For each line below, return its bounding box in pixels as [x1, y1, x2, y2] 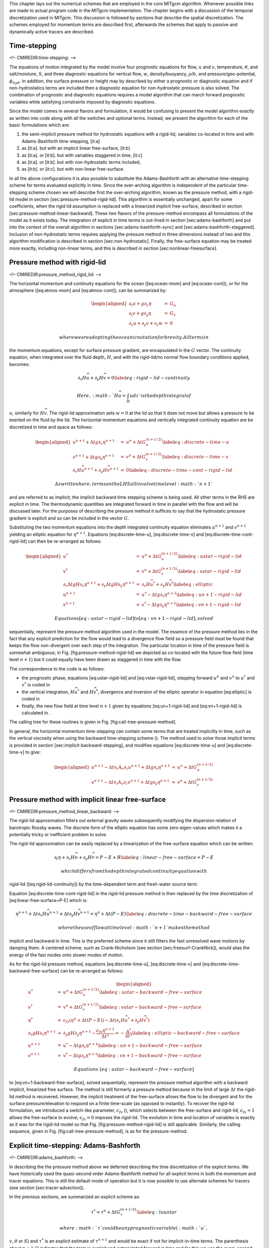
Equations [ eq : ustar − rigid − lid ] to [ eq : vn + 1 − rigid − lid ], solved [54, 616, 214, 622]
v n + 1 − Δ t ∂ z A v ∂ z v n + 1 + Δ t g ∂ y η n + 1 [91, 778, 169, 786]
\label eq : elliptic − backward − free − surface [132, 1030, 240, 1036]
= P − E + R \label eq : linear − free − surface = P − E [95, 854, 214, 860]
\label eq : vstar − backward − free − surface [99, 1004, 202, 1010]
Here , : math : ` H [77, 393, 119, 399]
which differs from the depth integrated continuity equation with [60, 868, 207, 874]
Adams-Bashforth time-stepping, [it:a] [21, 138, 100, 144]
